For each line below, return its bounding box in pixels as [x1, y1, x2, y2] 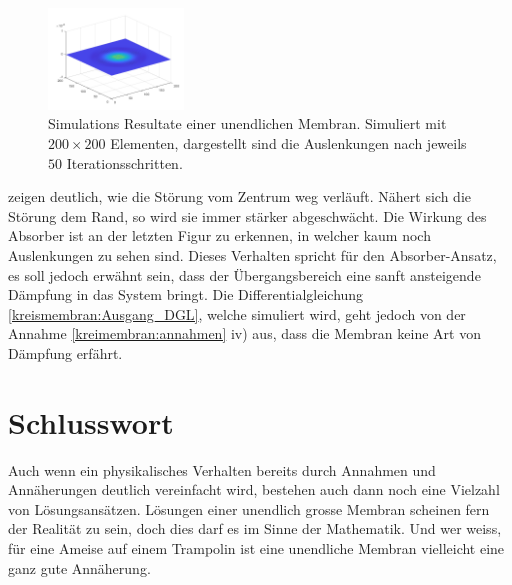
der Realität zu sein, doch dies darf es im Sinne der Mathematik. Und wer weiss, [8, 518, 502, 539]
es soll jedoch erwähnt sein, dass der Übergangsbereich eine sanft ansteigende [8, 264, 481, 285]
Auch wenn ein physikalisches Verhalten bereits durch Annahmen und [8, 459, 436, 480]
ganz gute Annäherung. [8, 557, 151, 578]
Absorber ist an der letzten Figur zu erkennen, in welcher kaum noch [8, 225, 431, 246]
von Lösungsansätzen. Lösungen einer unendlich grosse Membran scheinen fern [8, 498, 490, 519]
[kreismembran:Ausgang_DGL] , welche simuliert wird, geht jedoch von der [8, 303, 466, 324]
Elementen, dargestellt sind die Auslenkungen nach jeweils [110, 132, 467, 153]
